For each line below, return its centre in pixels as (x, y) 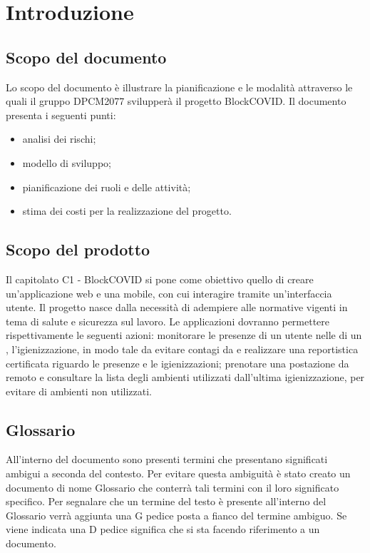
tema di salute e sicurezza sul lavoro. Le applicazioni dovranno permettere (168, 321)
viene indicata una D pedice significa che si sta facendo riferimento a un (163, 529)
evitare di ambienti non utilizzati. (79, 391)
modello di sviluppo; (67, 162)
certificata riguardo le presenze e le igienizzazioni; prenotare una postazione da (178, 363)
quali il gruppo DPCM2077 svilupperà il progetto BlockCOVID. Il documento (176, 101)
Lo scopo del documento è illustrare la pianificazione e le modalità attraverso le (179, 87)
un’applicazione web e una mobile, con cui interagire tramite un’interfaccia (169, 293)
